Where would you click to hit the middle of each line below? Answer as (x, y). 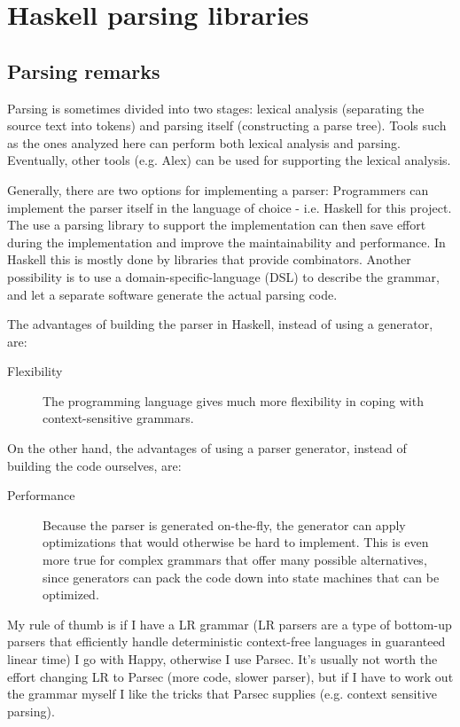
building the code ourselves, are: (94, 465)
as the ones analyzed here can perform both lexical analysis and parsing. (204, 142)
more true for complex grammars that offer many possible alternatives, (235, 560)
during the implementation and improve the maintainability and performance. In (226, 242)
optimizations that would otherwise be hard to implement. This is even (236, 542)
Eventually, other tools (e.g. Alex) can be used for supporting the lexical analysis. (229, 160)
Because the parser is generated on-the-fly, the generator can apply (224, 524)
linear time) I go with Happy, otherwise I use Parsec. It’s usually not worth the (222, 659)
